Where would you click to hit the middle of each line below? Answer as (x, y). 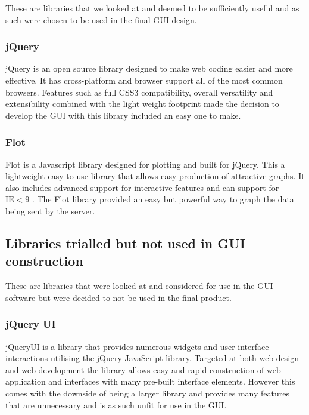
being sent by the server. (50, 210)
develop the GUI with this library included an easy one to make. (123, 115)
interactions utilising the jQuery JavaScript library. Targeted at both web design (152, 358)
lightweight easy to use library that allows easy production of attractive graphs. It (155, 176)
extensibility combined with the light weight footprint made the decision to (142, 104)
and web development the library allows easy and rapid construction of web (143, 369)
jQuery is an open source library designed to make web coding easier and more (149, 68)
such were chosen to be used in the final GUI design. (101, 19)
